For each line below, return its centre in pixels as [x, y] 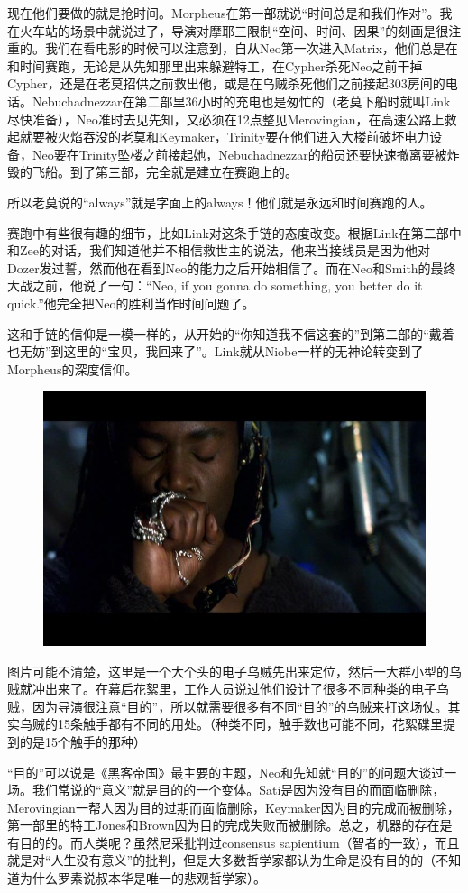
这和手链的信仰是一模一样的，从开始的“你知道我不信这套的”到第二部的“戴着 [231, 333]
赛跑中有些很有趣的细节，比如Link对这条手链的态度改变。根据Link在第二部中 [234, 232]
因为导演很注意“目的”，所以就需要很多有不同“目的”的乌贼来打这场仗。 [240, 706]
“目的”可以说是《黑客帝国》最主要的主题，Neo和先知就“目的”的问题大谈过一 [232, 772]
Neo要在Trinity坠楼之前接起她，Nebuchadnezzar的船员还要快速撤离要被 [239, 154]
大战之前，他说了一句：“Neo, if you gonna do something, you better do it [215, 285]
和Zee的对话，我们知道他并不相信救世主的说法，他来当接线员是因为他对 [219, 250]
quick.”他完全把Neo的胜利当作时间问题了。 [131, 303]
